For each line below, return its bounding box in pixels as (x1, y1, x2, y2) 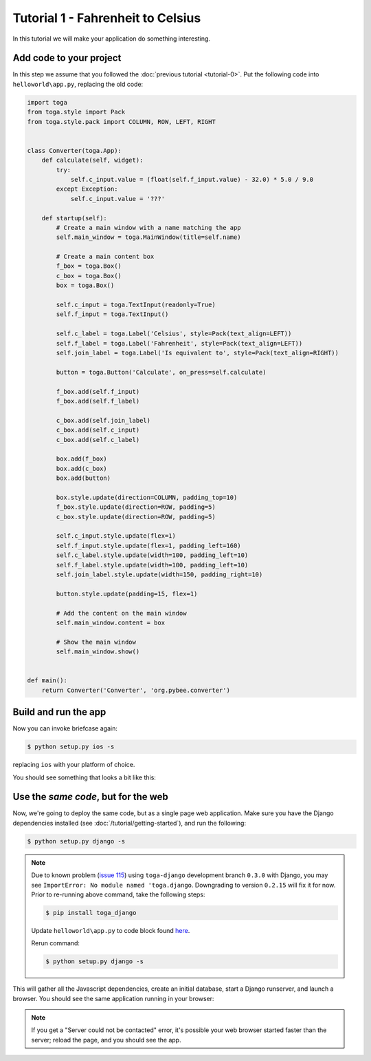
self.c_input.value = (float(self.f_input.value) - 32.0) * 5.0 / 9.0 (70, 176, 314, 183)
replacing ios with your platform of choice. (12, 761, 135, 769)
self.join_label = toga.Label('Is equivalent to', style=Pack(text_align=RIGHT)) (56, 348, 339, 357)
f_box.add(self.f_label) (56, 397, 140, 405)
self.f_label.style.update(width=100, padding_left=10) (56, 561, 249, 569)
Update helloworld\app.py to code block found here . (31, 926, 190, 934)
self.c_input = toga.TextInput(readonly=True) (56, 301, 216, 309)
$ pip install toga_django (45, 909, 137, 916)
